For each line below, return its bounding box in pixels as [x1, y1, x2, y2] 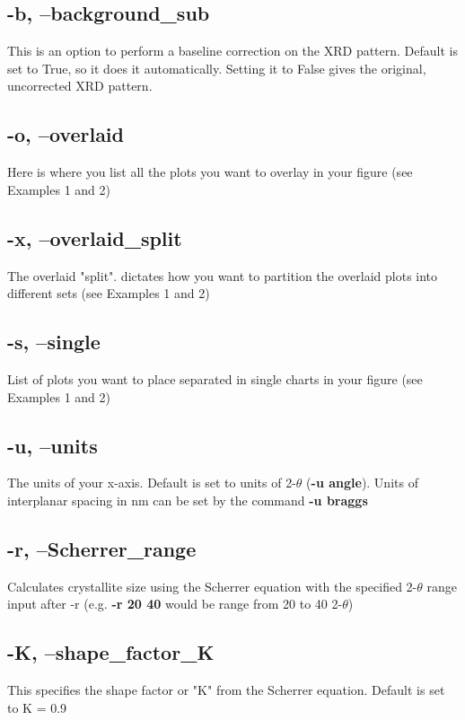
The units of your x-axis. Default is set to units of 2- [7, 473, 296, 492]
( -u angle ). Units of [306, 473, 418, 492]
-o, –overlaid [7, 120, 124, 148]
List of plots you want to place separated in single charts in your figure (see [7, 369, 423, 388]
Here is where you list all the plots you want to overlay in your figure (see [7, 162, 413, 181]
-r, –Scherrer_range [7, 534, 197, 562]
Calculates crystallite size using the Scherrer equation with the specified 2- [7, 576, 417, 595]
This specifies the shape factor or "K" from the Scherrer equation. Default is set [7, 680, 445, 699]
